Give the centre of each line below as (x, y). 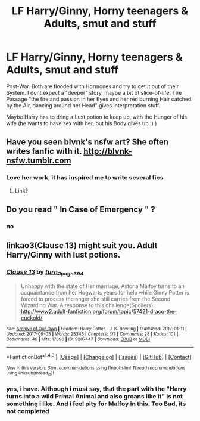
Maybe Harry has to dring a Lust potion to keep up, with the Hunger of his (97, 117)
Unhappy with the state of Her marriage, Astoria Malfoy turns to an (102, 286)
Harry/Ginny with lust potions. (63, 255)
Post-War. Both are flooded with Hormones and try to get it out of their (93, 86)
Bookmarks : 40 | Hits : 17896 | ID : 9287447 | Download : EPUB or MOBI (78, 339)
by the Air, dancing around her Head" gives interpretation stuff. (83, 105)
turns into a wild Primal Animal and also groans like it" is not (94, 396)
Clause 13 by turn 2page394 (45, 273)
